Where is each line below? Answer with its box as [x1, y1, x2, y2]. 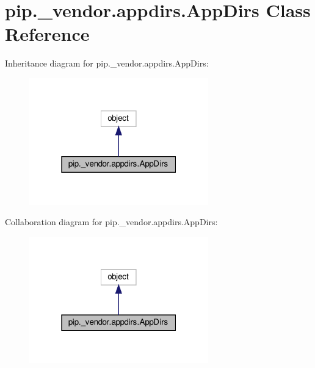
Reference [5, 21, 90, 46]
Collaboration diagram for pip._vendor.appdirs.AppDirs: [5, 215, 218, 228]
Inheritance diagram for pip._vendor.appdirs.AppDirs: [5, 57, 209, 70]
